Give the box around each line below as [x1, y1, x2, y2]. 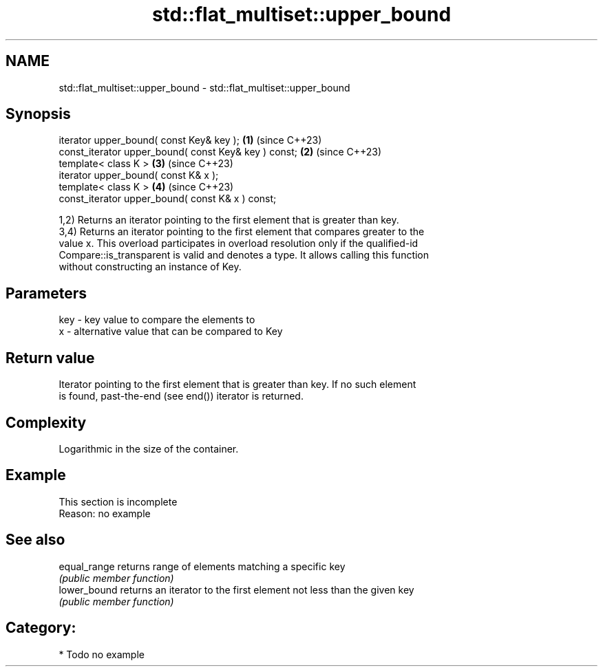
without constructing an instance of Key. [59, 261, 242, 273]
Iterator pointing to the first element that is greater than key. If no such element [59, 378, 416, 391]
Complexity [6, 413, 87, 431]
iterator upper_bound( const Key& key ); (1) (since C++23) [59, 134, 322, 147]
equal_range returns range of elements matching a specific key [59, 560, 346, 572]
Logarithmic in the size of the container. [59, 442, 239, 455]
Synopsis [6, 105, 71, 123]
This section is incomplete [59, 495, 178, 508]
